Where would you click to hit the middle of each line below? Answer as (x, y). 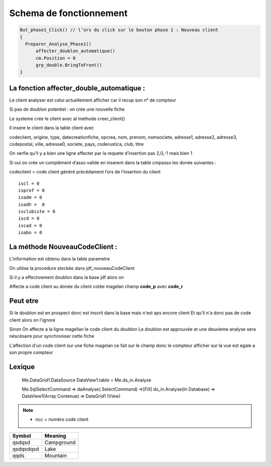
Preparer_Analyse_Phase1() (58, 44)
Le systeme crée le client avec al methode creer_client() (67, 119)
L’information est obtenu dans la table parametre (59, 259)
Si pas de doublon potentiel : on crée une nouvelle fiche (67, 109)
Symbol (22, 436)
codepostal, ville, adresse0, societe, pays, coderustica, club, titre (77, 144)
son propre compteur (31, 352)
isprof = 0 (32, 190)
